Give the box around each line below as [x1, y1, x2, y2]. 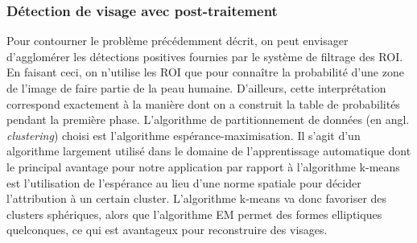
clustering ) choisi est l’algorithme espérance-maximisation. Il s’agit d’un [6, 126, 361, 143]
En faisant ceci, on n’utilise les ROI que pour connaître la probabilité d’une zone [6, 64, 404, 80]
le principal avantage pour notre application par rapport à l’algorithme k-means [6, 158, 400, 175]
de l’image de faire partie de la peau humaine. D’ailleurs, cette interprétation [6, 80, 386, 96]
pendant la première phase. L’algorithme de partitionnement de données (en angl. [6, 111, 410, 128]
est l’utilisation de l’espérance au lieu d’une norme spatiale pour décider [6, 174, 361, 191]
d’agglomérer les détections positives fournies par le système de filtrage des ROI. [6, 47, 403, 64]
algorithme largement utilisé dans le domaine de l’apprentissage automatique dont [6, 142, 411, 159]
